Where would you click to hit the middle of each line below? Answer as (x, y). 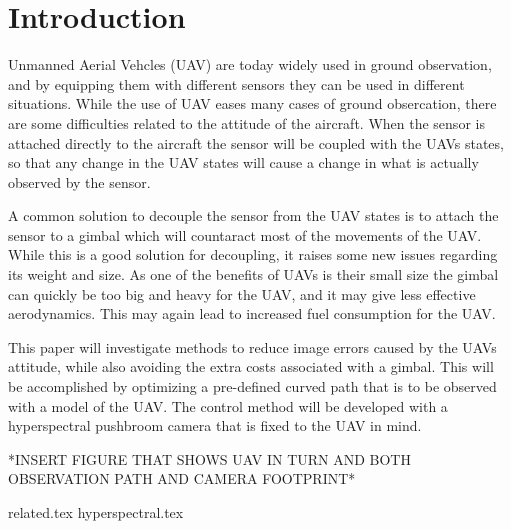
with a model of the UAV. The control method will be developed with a (228, 405)
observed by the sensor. (79, 181)
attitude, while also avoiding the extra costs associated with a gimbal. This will (251, 366)
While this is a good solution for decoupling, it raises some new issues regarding (253, 254)
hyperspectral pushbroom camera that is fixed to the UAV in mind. (215, 425)
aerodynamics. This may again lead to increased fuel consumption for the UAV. (252, 313)
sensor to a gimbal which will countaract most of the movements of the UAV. (245, 234)
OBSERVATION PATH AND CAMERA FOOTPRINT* (182, 478)
